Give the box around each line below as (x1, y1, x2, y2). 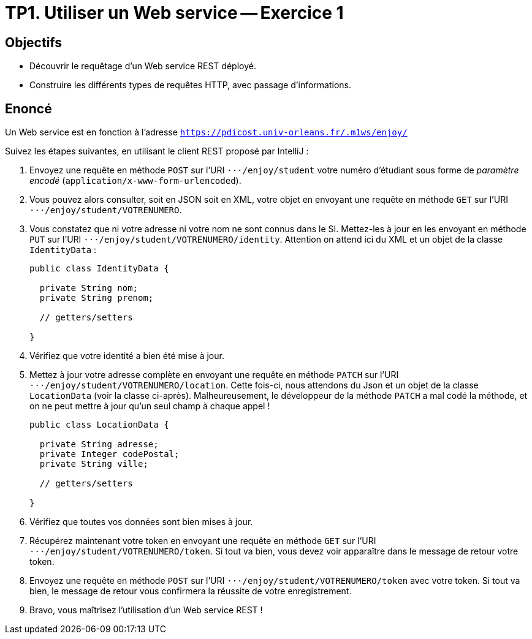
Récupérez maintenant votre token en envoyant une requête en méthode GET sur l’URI (29, 535, 376, 546)
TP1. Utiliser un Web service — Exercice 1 (5, 2, 344, 23)
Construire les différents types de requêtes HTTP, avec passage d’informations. (29, 80, 351, 91)
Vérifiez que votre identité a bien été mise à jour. (29, 350, 224, 361)
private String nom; (39, 283, 139, 293)
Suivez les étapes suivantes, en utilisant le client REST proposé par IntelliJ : (5, 146, 309, 157)
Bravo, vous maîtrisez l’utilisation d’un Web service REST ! (29, 605, 263, 616)
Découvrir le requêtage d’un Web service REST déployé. (29, 61, 256, 72)
